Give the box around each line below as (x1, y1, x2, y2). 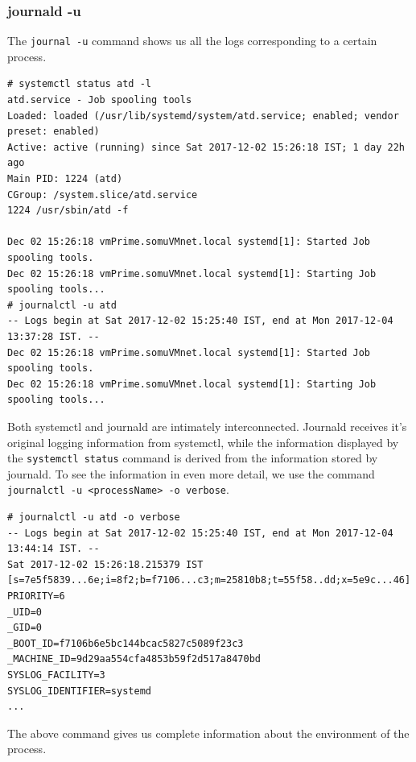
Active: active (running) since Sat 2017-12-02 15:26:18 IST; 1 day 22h (7, 141, 405, 153)
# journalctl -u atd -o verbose (7, 511, 180, 524)
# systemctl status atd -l (7, 78, 151, 90)
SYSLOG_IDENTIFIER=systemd (7, 685, 151, 697)
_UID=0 (7, 606, 42, 618)
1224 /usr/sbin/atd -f (7, 205, 129, 217)
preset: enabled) (7, 126, 100, 138)
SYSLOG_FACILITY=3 (7, 669, 105, 681)
